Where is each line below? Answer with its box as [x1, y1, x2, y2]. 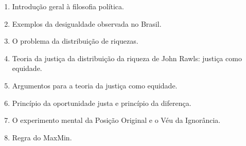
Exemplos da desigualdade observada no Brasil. [12, 18, 162, 29]
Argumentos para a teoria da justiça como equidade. [12, 80, 178, 90]
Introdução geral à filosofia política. [12, 1, 124, 11]
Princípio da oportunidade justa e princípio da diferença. [12, 97, 191, 108]
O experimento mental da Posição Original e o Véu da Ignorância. [12, 115, 221, 125]
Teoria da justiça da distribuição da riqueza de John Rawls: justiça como [12, 52, 242, 63]
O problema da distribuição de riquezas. [12, 35, 138, 46]
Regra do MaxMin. [12, 132, 72, 142]
